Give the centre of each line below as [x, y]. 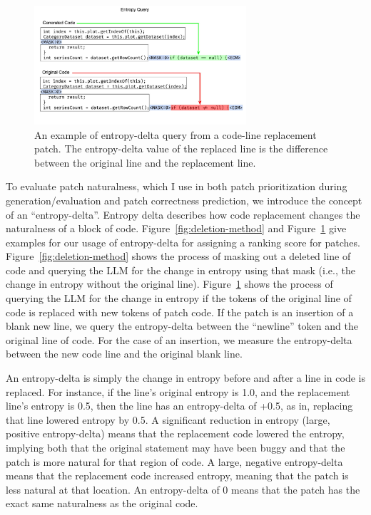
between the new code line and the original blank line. [124, 354]
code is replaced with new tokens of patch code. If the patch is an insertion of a [180, 312]
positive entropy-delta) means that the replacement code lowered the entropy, [175, 433]
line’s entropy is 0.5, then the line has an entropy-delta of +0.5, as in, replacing [179, 406]
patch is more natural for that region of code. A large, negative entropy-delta [174, 461]
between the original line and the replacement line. [145, 162]
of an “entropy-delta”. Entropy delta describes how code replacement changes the [183, 214]
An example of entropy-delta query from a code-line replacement [176, 134]
